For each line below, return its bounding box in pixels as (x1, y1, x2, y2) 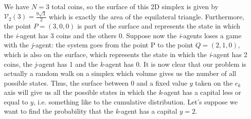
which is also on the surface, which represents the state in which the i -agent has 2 (4, 49, 248, 59)
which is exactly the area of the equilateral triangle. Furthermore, (49, 11, 245, 21)
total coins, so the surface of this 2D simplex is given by (51, 1, 218, 11)
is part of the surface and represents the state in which (77, 21, 240, 31)
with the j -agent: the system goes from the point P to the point (4, 40, 193, 50)
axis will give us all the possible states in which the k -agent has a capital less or (4, 87, 241, 97)
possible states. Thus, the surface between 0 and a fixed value (4, 77, 187, 88)
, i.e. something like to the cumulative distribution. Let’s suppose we (33, 96, 238, 106)
